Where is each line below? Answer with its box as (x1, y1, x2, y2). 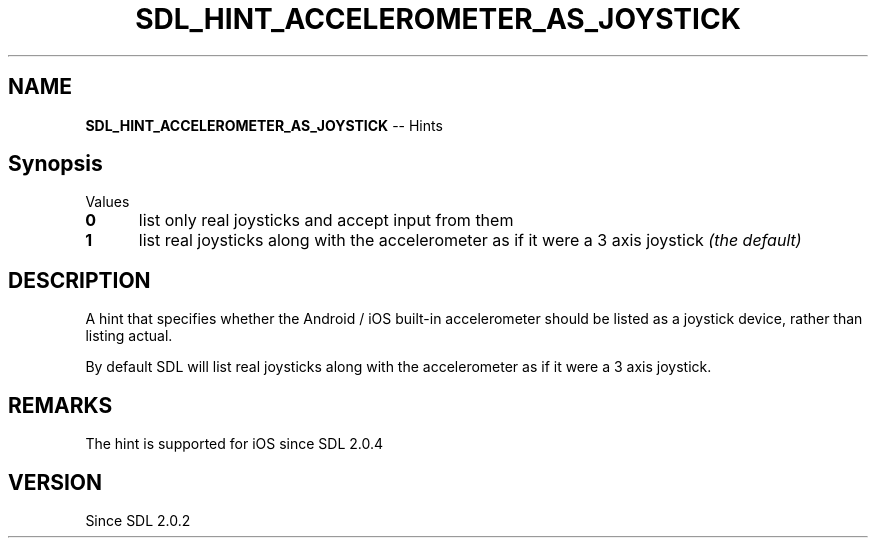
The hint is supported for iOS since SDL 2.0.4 (85, 435, 384, 453)
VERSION (8, 469, 103, 495)
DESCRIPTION (8, 267, 151, 293)
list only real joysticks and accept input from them (138, 210, 514, 231)
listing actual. (85, 327, 173, 345)
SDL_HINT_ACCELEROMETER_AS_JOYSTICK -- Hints (85, 116, 443, 134)
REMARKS (8, 392, 113, 418)
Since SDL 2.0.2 (85, 511, 191, 529)
